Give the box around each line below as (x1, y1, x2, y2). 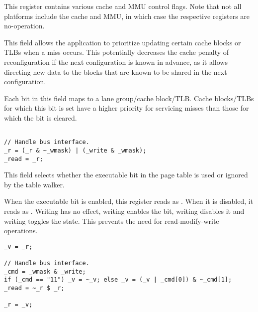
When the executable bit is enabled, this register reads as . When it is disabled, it (4, 196, 254, 206)
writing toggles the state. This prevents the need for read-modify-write (4, 215, 219, 226)
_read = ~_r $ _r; (4, 285, 65, 292)
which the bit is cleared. (4, 112, 77, 123)
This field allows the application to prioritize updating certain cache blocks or (4, 37, 241, 47)
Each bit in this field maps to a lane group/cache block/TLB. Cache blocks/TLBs (4, 93, 254, 103)
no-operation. (4, 20, 45, 31)
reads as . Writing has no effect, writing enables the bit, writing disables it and (4, 205, 245, 216)
